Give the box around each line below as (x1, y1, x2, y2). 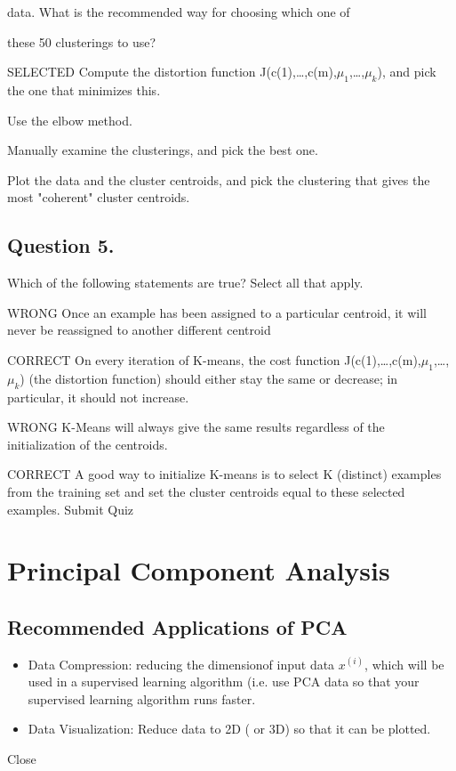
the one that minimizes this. (7, 80, 161, 99)
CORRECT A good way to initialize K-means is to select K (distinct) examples (7, 465, 442, 483)
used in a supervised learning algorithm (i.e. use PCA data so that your (28, 672, 420, 691)
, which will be (364, 654, 444, 673)
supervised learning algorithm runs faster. (28, 689, 256, 708)
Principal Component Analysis (7, 552, 390, 588)
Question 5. (7, 231, 115, 259)
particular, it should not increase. (7, 387, 189, 406)
